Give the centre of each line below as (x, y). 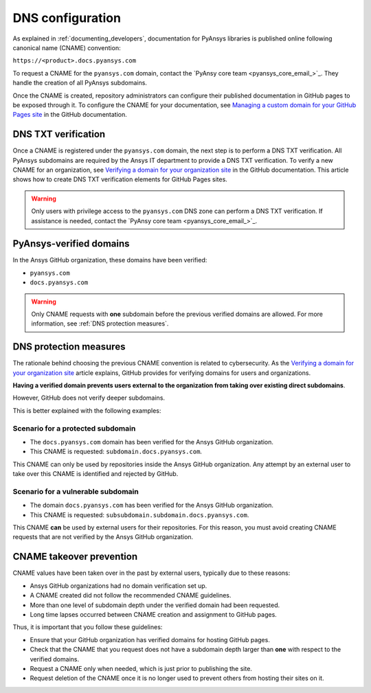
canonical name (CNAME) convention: (67, 47)
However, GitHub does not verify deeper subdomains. (89, 398)
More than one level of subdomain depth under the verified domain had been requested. (155, 605)
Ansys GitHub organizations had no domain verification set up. (119, 586)
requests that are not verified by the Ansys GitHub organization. (103, 537)
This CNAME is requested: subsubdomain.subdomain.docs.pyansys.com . (139, 514)
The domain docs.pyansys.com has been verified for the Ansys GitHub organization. (152, 505)
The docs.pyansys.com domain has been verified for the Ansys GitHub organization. (152, 442)
